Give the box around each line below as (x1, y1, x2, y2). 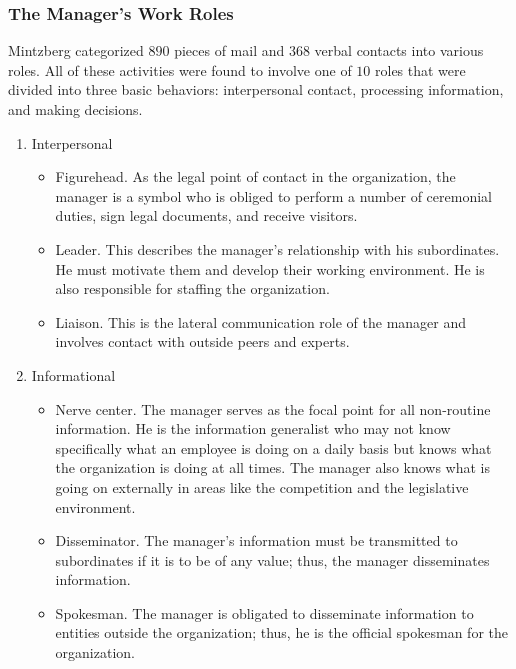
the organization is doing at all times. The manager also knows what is (55, 457, 491, 478)
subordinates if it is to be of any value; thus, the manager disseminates (55, 549, 490, 570)
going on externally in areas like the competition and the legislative (55, 476, 469, 497)
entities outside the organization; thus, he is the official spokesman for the (55, 622, 509, 643)
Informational (31, 364, 116, 385)
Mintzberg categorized (8, 40, 144, 61)
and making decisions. (8, 99, 143, 119)
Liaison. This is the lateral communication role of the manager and (55, 311, 467, 332)
